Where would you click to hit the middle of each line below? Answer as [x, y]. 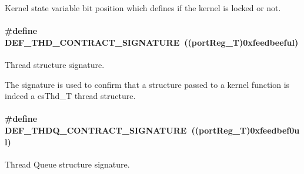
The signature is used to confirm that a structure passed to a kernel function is [147, 84]
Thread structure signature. [55, 64]
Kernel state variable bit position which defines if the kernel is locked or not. [143, 8]
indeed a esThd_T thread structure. [70, 96]
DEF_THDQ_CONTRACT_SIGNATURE [96, 130]
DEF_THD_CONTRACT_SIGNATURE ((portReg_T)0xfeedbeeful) [152, 42]
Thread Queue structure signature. [67, 164]
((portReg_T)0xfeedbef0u [245, 130]
